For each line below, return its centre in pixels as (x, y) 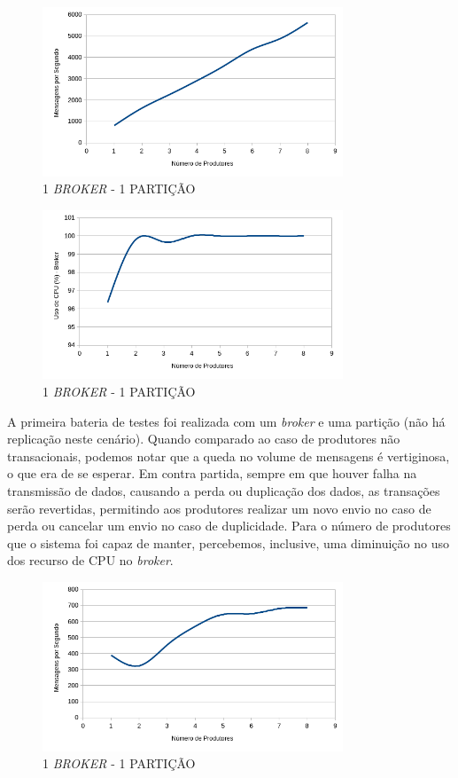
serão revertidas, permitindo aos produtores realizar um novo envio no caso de (219, 508)
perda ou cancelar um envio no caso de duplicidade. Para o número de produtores (229, 526)
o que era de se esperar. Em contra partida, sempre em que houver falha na (212, 473)
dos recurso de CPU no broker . (90, 560)
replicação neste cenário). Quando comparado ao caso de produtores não (204, 439)
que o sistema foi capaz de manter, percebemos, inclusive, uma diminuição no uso (228, 542)
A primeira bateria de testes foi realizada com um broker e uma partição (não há (226, 421)
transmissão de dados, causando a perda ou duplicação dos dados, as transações (224, 490)
